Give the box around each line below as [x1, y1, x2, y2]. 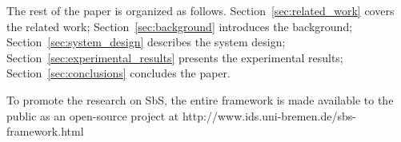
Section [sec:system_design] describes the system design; [6, 34, 286, 50]
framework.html [6, 123, 84, 140]
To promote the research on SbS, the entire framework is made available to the [6, 91, 394, 108]
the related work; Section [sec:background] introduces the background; [6, 18, 353, 34]
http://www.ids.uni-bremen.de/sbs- [182, 107, 356, 124]
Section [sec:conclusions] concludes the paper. [6, 65, 231, 81]
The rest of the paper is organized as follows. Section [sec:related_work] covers [6, 2, 395, 18]
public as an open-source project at [6, 107, 179, 124]
